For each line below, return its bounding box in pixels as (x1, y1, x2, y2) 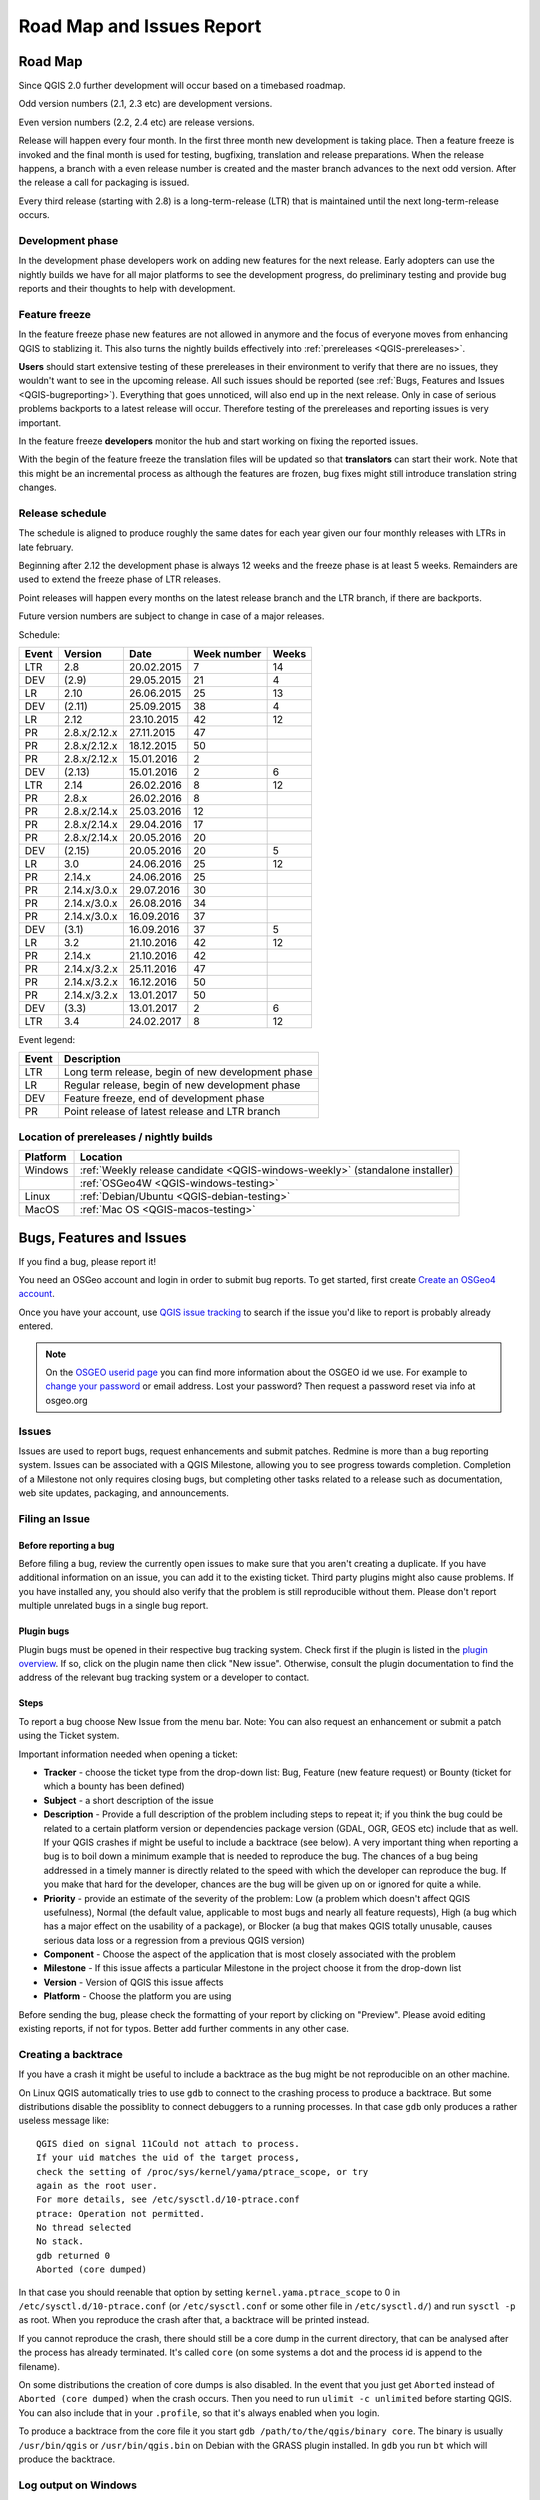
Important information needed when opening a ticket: (18, 1748, 239, 1760)
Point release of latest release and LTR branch (63, 1105, 281, 1119)
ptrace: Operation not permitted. (36, 2208, 205, 2219)
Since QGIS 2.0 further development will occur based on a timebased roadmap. (18, 80, 346, 92)
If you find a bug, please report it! (18, 1255, 157, 1267)
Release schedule (18, 506, 107, 520)
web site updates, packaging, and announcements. (18, 1487, 230, 1499)
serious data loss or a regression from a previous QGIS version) (43, 1934, 305, 1946)
